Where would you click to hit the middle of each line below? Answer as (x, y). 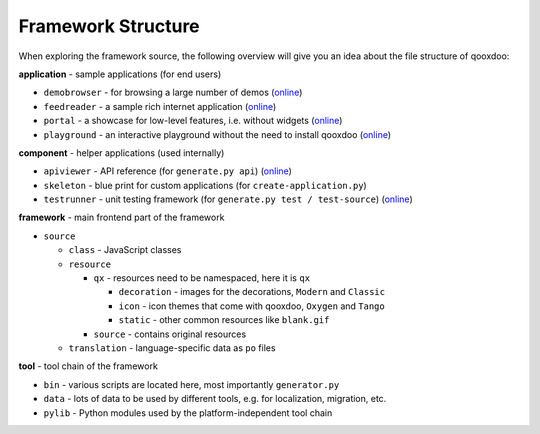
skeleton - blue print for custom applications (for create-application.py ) (205, 185)
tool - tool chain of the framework (88, 366)
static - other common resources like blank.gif (224, 320)
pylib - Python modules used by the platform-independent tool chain (188, 412)
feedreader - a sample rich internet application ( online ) (160, 106)
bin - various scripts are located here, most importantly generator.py (191, 384)
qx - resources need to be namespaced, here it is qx (201, 278)
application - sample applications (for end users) (120, 74)
